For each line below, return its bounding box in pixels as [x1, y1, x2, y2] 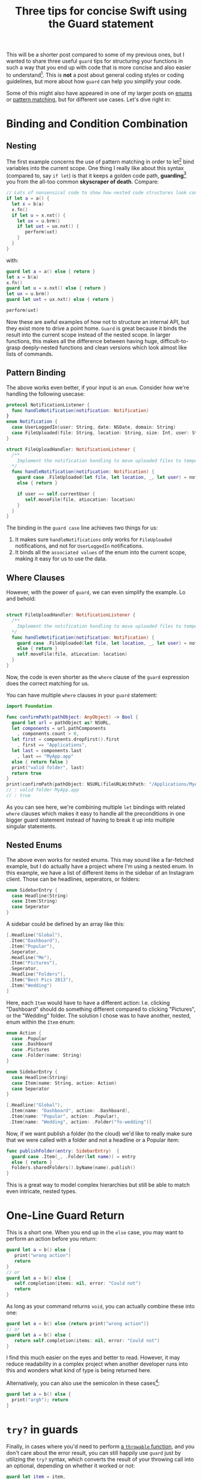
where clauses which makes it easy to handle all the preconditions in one [6, 809, 185, 817]
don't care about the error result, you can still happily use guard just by [6, 1449, 182, 1456]
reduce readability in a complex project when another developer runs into [6, 1360, 188, 1367]
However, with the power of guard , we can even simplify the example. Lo [6, 589, 186, 596]
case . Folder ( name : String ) [11, 1053, 82, 1059]
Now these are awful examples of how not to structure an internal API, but [6, 318, 189, 325]
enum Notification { [6, 419, 58, 425]
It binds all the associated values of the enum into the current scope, [14, 549, 186, 556]
